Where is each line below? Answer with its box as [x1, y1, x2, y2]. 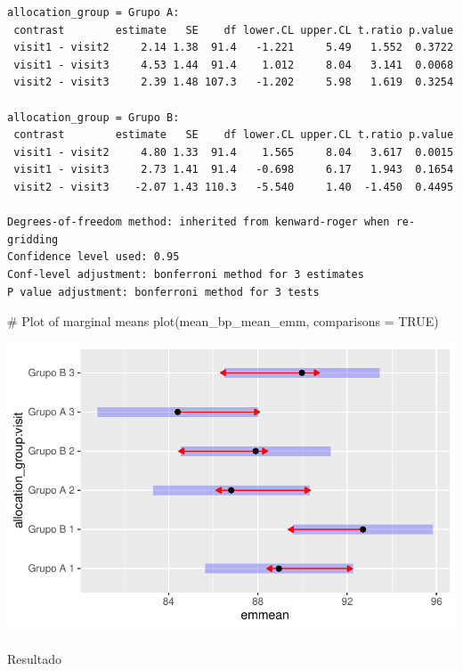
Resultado [7, 649, 61, 667]
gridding [7, 233, 59, 246]
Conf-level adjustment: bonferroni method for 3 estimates [7, 267, 364, 281]
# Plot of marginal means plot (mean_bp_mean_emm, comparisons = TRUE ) [7, 312, 439, 331]
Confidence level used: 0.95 [7, 250, 180, 264]
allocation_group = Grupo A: [7, 6, 180, 19]
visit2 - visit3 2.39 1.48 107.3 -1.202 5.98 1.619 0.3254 [13, 76, 454, 89]
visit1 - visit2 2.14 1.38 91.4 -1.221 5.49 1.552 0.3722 [13, 41, 454, 54]
